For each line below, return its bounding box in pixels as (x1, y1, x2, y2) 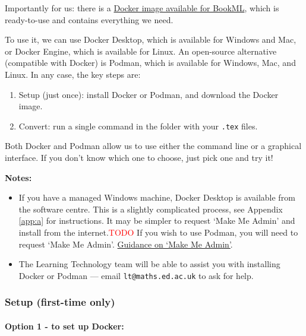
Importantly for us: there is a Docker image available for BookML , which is (5, 2, 279, 14)
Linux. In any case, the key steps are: (5, 68, 141, 80)
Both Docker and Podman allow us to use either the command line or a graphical (5, 140, 302, 152)
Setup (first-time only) (5, 294, 115, 309)
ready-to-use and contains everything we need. (5, 13, 173, 26)
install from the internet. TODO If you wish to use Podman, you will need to (18, 226, 298, 238)
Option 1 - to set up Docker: (5, 319, 124, 332)
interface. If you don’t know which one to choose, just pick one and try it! (5, 151, 273, 163)
